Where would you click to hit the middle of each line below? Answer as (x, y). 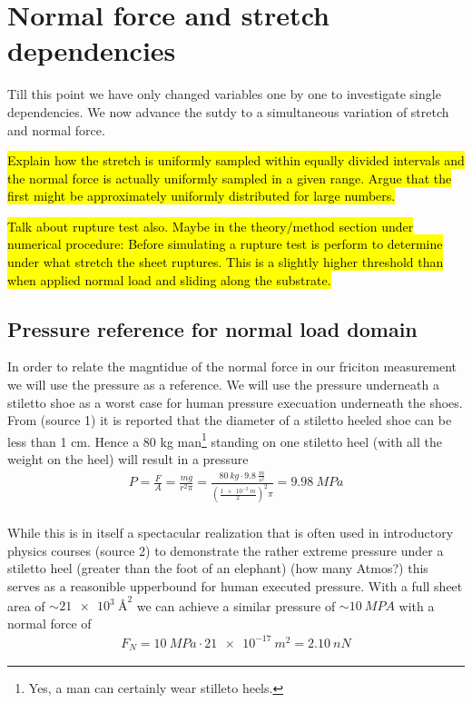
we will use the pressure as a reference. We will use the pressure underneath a (223, 385)
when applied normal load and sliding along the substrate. (169, 279)
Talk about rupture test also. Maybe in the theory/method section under (211, 226)
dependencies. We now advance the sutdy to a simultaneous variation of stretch (228, 111)
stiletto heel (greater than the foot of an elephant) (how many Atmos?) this (218, 568)
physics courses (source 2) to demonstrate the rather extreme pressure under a (226, 550)
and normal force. (56, 129)
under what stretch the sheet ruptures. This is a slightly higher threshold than (226, 262)
